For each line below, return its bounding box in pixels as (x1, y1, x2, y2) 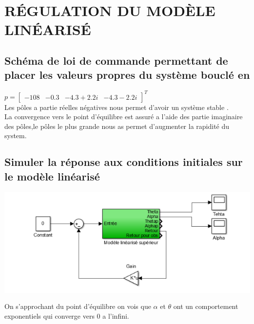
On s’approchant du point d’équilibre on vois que (4, 301, 151, 311)
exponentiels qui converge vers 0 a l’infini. (4, 311, 129, 321)
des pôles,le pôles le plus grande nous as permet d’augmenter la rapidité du (4, 121, 230, 131)
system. (4, 130, 27, 141)
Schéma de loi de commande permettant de (4, 53, 228, 68)
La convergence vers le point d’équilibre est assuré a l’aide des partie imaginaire (4, 111, 243, 122)
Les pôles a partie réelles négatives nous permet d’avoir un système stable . (4, 102, 229, 112)
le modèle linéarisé (4, 168, 100, 183)
